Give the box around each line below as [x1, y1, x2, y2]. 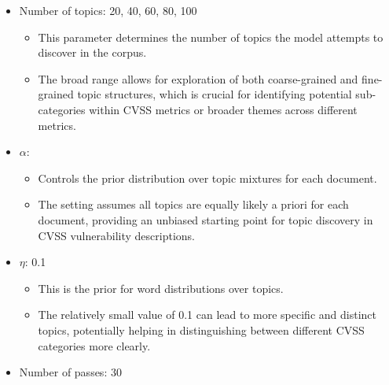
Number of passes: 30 [19, 364, 122, 380]
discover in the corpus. [38, 44, 147, 61]
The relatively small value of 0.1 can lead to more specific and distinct [38, 306, 376, 323]
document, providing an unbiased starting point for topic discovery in [38, 211, 373, 228]
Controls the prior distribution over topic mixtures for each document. [38, 169, 377, 186]
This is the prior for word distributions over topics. [38, 279, 284, 296]
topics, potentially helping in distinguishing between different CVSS [38, 321, 365, 338]
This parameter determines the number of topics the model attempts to [38, 28, 383, 45]
